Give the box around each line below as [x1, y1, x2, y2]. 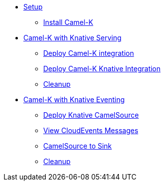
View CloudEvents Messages [43, 126, 139, 135]
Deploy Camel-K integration [43, 49, 134, 57]
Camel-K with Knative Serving [23, 33, 122, 42]
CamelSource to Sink [43, 142, 112, 150]
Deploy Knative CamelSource [43, 111, 139, 119]
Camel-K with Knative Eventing [23, 95, 125, 104]
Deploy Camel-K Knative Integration [43, 64, 161, 73]
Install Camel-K [43, 18, 93, 26]
